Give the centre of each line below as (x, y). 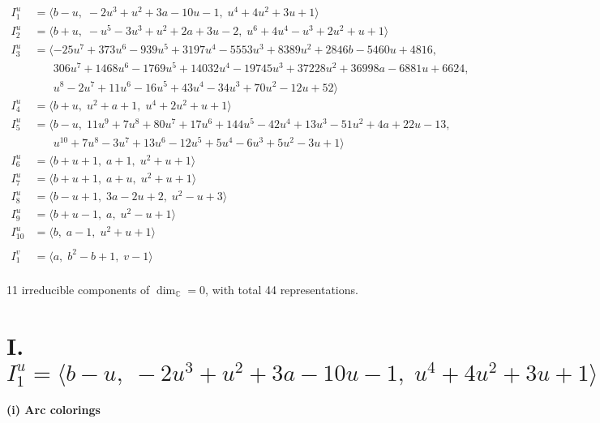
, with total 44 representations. (282, 290)
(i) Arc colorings (54, 409)
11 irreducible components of (78, 290)
